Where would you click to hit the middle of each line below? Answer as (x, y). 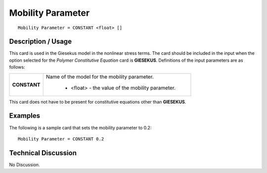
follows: (17, 67)
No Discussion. (24, 165)
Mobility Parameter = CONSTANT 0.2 (61, 139)
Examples (25, 116)
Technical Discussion (43, 153)
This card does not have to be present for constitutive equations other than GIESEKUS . (98, 102)
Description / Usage (40, 42)
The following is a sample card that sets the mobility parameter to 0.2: (80, 128)
